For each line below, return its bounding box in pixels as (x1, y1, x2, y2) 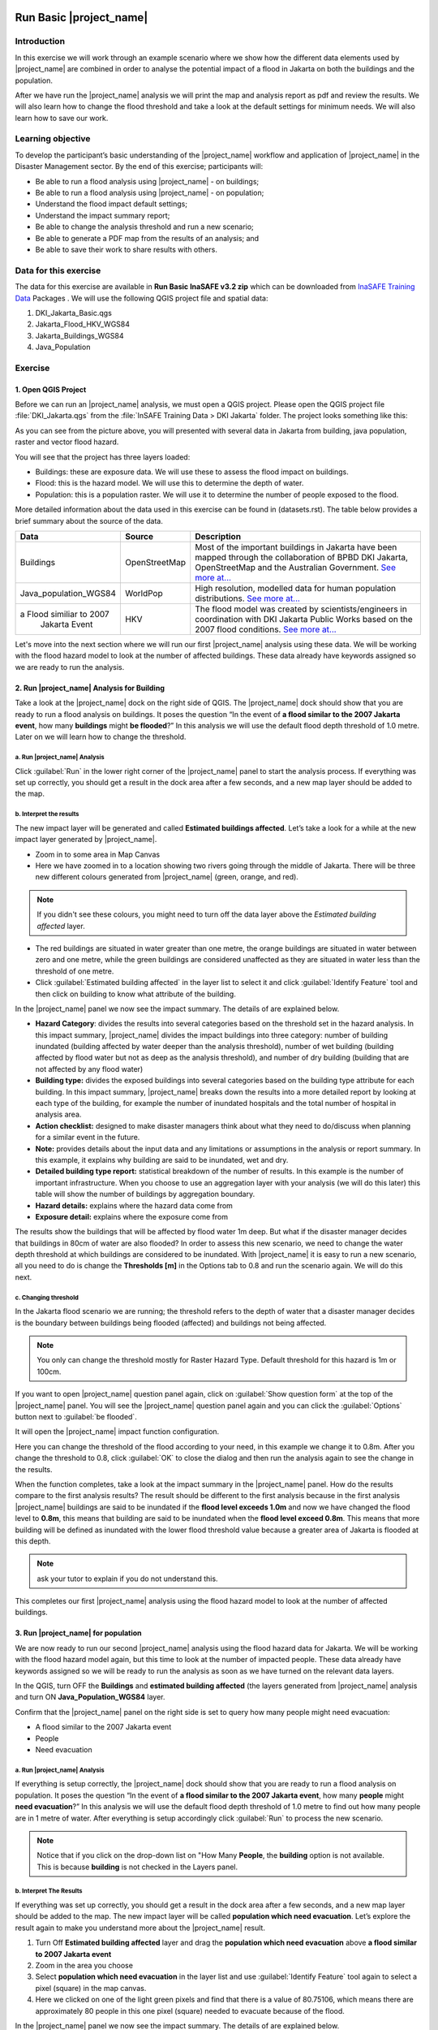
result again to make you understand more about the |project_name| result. (15, 1923, 265, 1933)
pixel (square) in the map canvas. (35, 1983, 147, 1993)
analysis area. (35, 1109, 82, 1120)
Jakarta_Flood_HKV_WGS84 (35, 319, 130, 329)
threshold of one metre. (35, 966, 114, 976)
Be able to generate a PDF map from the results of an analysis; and (35, 233, 260, 243)
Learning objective (15, 133, 91, 145)
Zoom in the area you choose (35, 1961, 134, 1971)
